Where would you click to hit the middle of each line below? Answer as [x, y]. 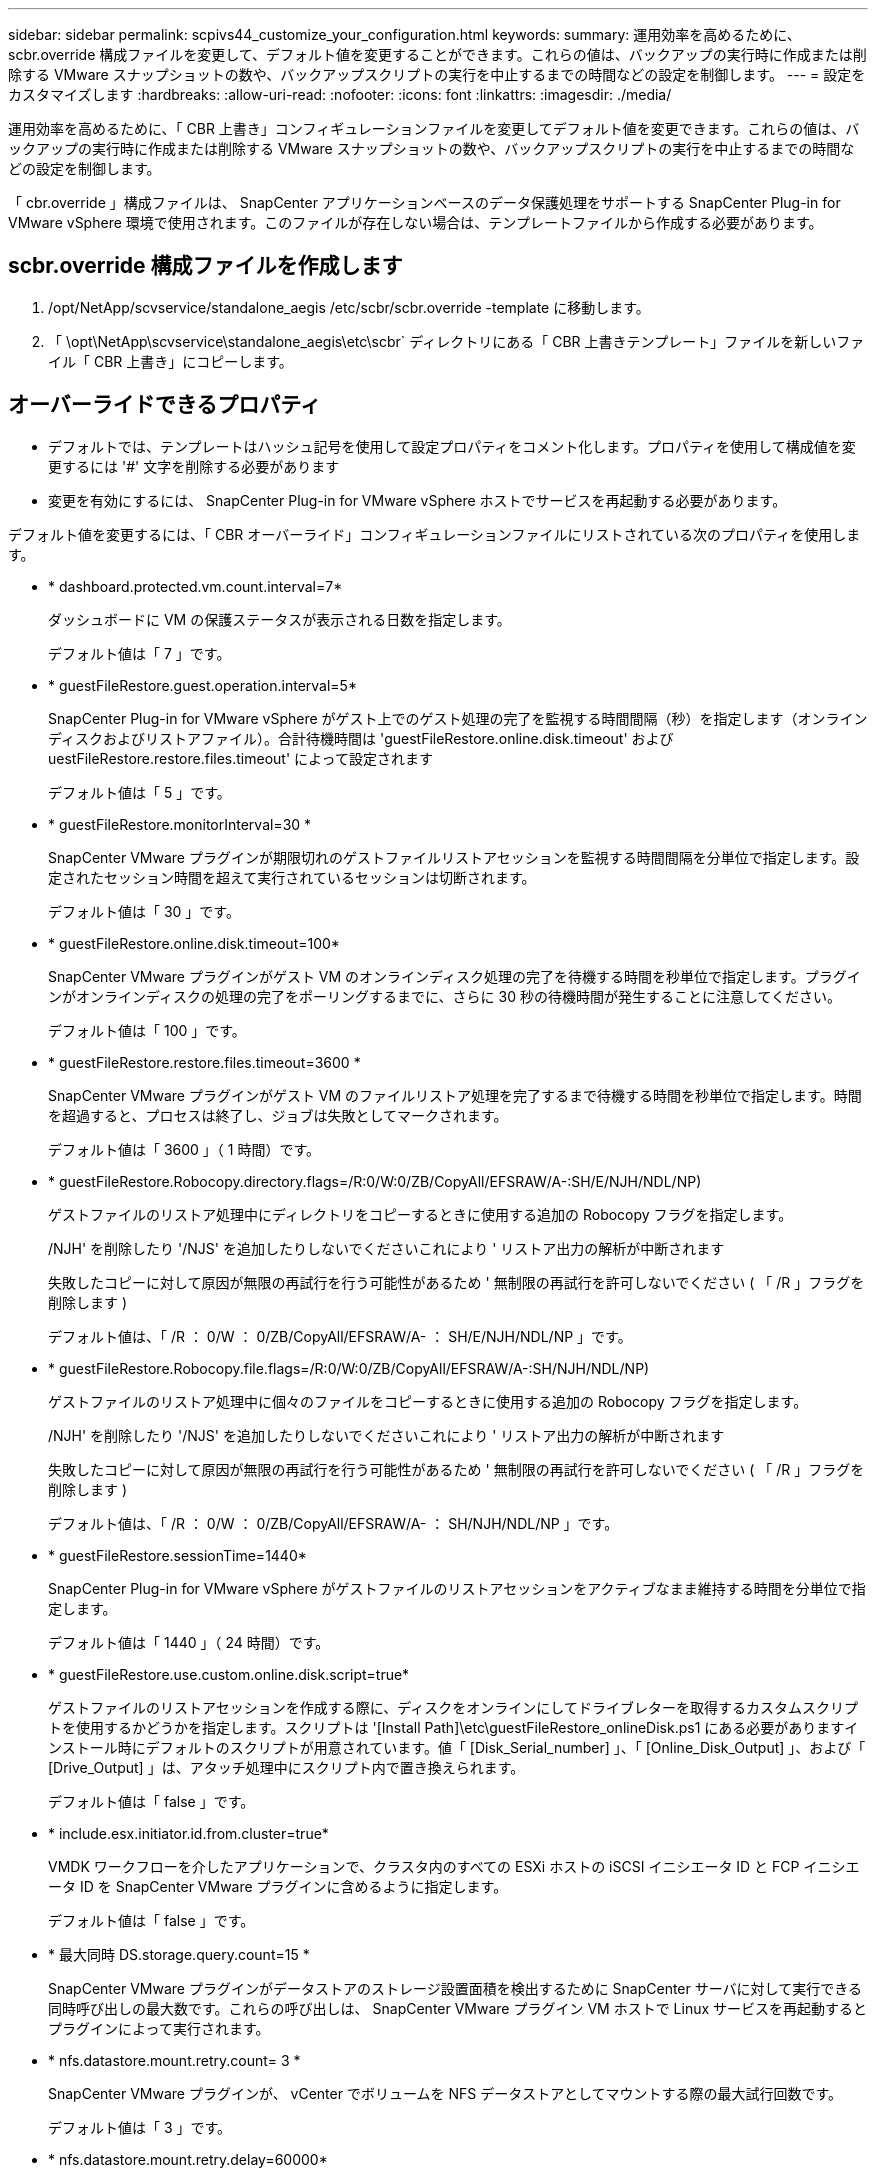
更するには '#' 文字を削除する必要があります [194, 466]
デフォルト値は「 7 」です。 [139, 653]
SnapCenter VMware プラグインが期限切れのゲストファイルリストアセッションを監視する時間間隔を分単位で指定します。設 [454, 857]
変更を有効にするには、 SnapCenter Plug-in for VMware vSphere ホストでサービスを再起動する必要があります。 [417, 500]
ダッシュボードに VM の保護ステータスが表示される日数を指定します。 [279, 619]
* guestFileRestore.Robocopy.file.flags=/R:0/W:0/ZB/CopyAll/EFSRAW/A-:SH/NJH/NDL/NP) [349, 1368]
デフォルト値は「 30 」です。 [144, 911]
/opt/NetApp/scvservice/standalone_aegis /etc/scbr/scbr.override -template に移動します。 [349, 307]
